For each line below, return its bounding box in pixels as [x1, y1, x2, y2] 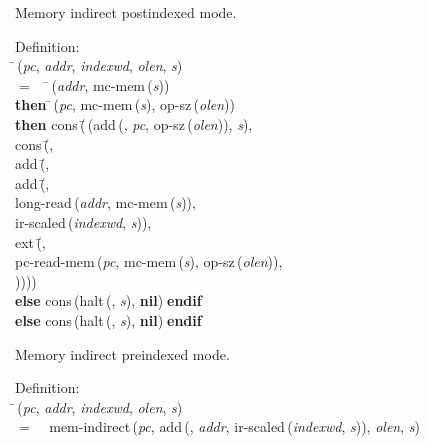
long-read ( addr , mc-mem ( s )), [15, 192, 196, 213]
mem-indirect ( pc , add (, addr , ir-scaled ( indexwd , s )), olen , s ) [49, 416, 420, 437]
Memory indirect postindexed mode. [15, 2, 237, 22]
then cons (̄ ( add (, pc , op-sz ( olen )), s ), [15, 113, 253, 134]
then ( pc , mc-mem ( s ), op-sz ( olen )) [15, 94, 235, 115]
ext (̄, [15, 231, 46, 252]
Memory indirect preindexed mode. [15, 343, 230, 364]
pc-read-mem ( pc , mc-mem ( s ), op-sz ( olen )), [15, 251, 283, 272]
